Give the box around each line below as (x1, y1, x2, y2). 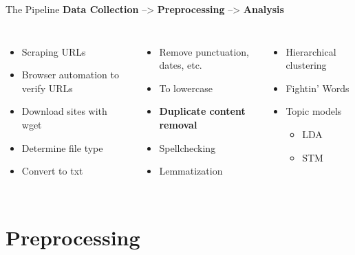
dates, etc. (159, 58, 202, 72)
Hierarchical (286, 44, 336, 58)
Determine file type (21, 140, 103, 155)
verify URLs (21, 80, 73, 95)
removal (159, 117, 197, 131)
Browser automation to (21, 67, 119, 82)
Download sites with (21, 104, 107, 118)
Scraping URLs (21, 44, 86, 58)
